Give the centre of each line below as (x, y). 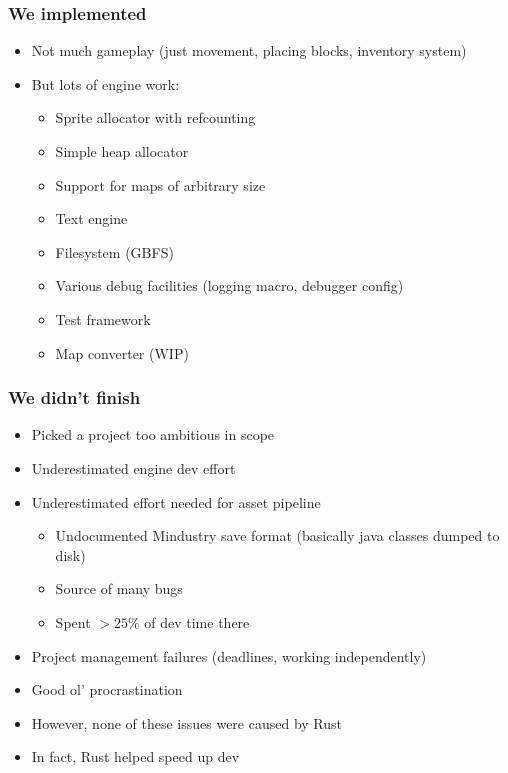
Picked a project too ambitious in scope (153, 434)
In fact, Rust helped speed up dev (135, 756)
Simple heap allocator (122, 151)
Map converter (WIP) (122, 352)
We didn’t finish (74, 397)
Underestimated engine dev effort (133, 467)
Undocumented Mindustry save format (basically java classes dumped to (277, 535)
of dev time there (197, 621)
